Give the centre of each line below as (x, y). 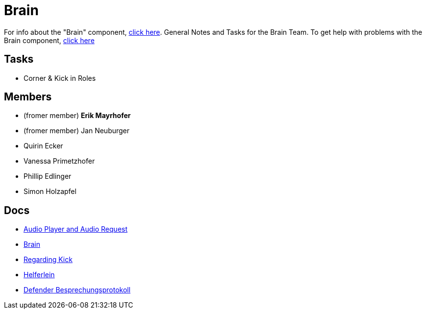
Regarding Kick (48, 260)
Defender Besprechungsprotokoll (77, 290)
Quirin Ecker (43, 146)
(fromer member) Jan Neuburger (77, 131)
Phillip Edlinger (48, 176)
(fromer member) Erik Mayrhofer (77, 116)
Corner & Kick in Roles (60, 78)
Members (28, 97)
